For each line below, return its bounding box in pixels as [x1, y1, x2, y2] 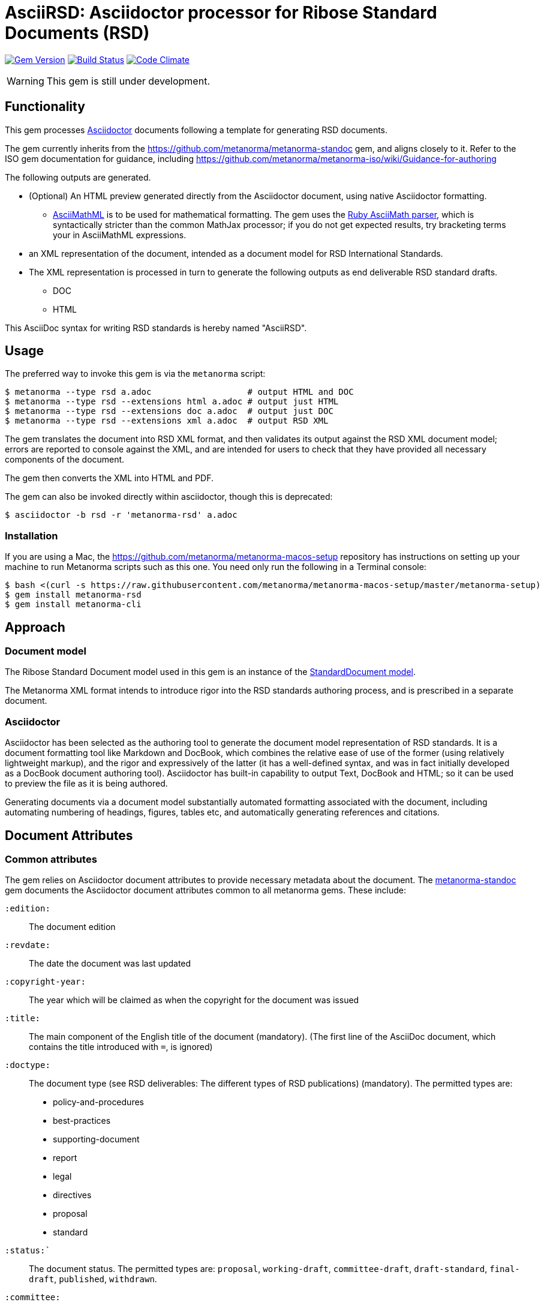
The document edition [29, 922, 116, 932]
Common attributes [5, 853, 97, 865]
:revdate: [5, 940, 50, 950]
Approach [5, 619, 65, 635]
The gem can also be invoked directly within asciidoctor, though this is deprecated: [5, 491, 333, 502]
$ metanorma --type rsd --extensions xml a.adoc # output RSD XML [5, 416, 329, 426]
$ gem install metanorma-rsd [5, 590, 142, 600]
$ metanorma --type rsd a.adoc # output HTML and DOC [5, 387, 354, 397]
